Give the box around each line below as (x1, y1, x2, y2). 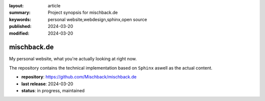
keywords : (9, 16, 31, 22)
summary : (9, 10, 31, 16)
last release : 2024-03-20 (21, 81, 74, 87)
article (48, 3, 61, 8)
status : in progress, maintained (21, 88, 85, 94)
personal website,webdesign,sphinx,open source (48, 16, 147, 22)
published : (9, 24, 32, 29)
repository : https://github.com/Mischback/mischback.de (21, 74, 137, 80)
